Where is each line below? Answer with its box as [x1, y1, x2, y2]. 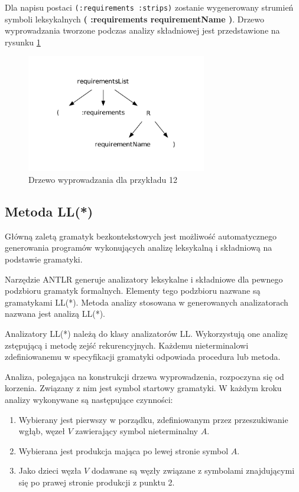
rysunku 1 [5, 35, 41, 48]
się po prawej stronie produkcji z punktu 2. [18, 475, 175, 488]
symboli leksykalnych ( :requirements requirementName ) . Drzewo [5, 12, 265, 25]
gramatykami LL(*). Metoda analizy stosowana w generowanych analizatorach [5, 296, 288, 308]
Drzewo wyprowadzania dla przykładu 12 [28, 173, 177, 186]
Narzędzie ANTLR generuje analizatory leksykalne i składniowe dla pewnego [5, 273, 283, 285]
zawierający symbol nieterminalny [75, 425, 198, 437]
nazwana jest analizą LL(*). [5, 307, 106, 320]
